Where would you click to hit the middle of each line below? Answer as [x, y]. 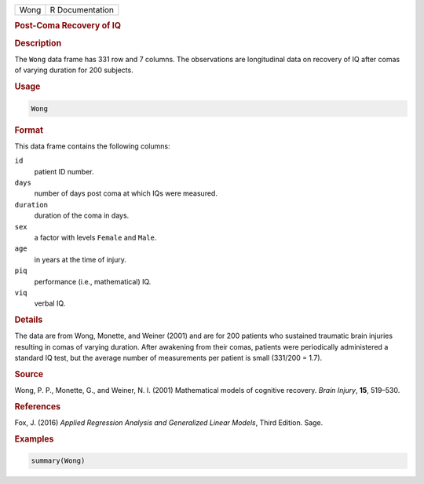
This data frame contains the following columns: [92, 146]
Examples [34, 438]
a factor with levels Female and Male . [95, 237]
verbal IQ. [50, 303]
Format [29, 130]
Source [29, 374]
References [38, 406]
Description [38, 43]
